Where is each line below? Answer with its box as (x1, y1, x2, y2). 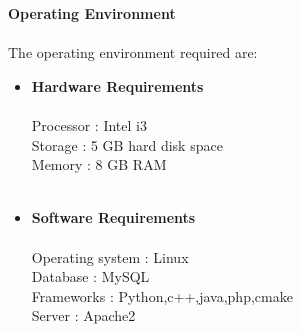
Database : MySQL (31, 266, 150, 287)
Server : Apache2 (31, 305, 136, 326)
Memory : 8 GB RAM (31, 154, 167, 175)
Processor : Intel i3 (31, 114, 147, 135)
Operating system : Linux (31, 246, 189, 267)
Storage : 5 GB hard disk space (31, 134, 223, 155)
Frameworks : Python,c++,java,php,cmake (31, 285, 293, 306)
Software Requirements (31, 207, 196, 228)
